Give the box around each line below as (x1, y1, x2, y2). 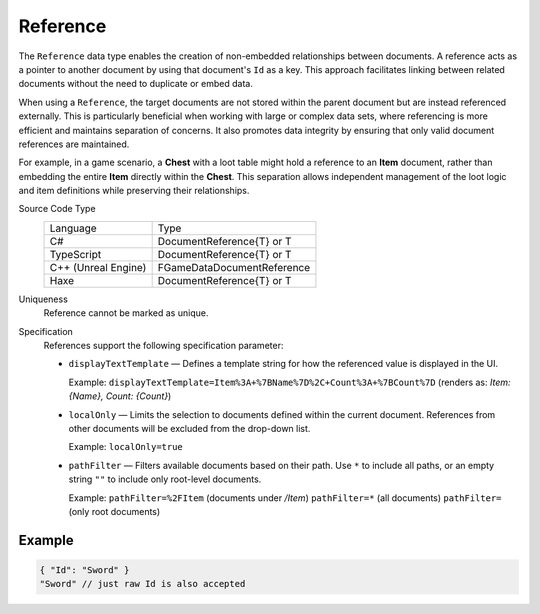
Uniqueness (18, 293, 69, 305)
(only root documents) (68, 505, 161, 517)
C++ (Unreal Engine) (49, 260, 147, 274)
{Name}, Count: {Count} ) (68, 390, 172, 402)
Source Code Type (18, 203, 96, 215)
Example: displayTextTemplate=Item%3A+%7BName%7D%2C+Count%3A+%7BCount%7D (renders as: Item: (68, 376, 511, 388)
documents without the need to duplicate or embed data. (18, 78, 254, 90)
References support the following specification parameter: (43, 340, 284, 352)
